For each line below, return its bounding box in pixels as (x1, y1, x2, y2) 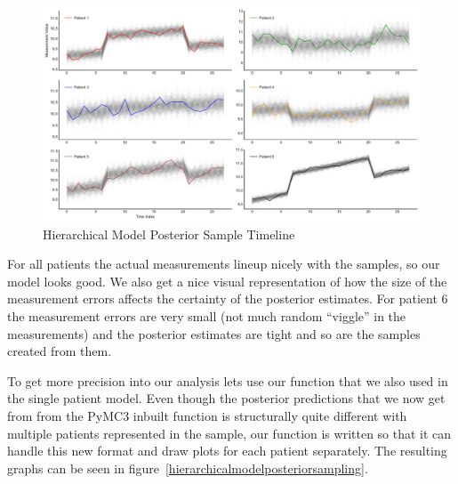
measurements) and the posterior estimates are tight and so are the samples (7, 324, 421, 343)
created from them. (7, 342, 112, 360)
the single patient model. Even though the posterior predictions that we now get (7, 389, 446, 407)
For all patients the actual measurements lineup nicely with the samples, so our (7, 254, 440, 273)
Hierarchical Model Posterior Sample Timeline (43, 224, 295, 243)
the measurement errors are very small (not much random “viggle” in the (7, 306, 406, 325)
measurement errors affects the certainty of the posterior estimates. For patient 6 (7, 289, 448, 308)
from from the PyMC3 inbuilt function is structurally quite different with (7, 406, 407, 424)
